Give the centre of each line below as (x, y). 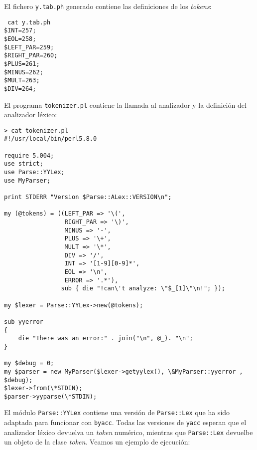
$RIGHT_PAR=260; (31, 56)
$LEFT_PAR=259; (29, 47)
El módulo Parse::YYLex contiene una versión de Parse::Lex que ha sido (117, 412)
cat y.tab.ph (29, 22)
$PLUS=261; (22, 64)
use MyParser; (27, 180)
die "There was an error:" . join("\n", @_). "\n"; (106, 338)
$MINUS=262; (24, 72)
